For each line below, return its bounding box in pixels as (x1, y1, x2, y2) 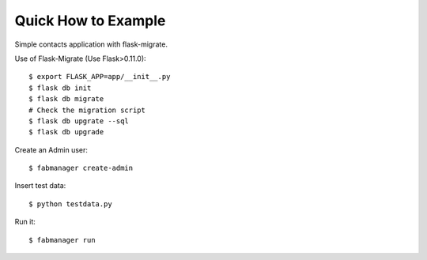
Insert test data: (14, 181, 66, 190)
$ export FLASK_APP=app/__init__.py (28, 72, 171, 81)
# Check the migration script (28, 105, 146, 115)
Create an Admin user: (14, 145, 89, 154)
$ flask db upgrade (28, 127, 104, 137)
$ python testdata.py (28, 199, 112, 209)
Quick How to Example (14, 12, 166, 29)
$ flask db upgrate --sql (28, 116, 130, 126)
